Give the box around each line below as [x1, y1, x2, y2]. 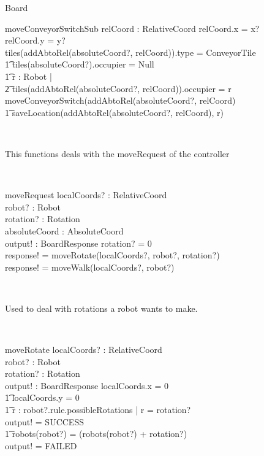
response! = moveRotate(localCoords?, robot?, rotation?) [5, 249, 220, 261]
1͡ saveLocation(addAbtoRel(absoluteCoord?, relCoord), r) [5, 106, 224, 118]
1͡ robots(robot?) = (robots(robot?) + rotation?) [5, 427, 187, 440]
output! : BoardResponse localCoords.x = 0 [5, 379, 169, 392]
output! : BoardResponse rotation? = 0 [5, 236, 152, 249]
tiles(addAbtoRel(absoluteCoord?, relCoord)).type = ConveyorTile [5, 45, 256, 58]
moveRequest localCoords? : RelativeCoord [5, 188, 167, 201]
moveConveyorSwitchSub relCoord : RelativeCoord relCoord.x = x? [5, 21, 260, 34]
